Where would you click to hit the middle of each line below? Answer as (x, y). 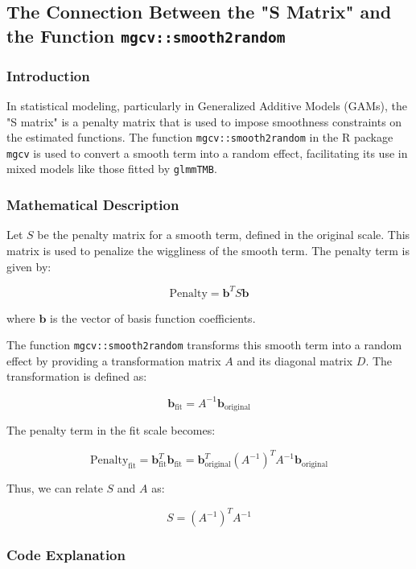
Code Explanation (66, 555)
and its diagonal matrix (295, 360)
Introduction (48, 75)
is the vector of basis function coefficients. (153, 317)
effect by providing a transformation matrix (114, 360)
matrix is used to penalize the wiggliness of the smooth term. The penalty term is (208, 250)
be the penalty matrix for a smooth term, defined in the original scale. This (224, 235)
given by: (29, 266)
